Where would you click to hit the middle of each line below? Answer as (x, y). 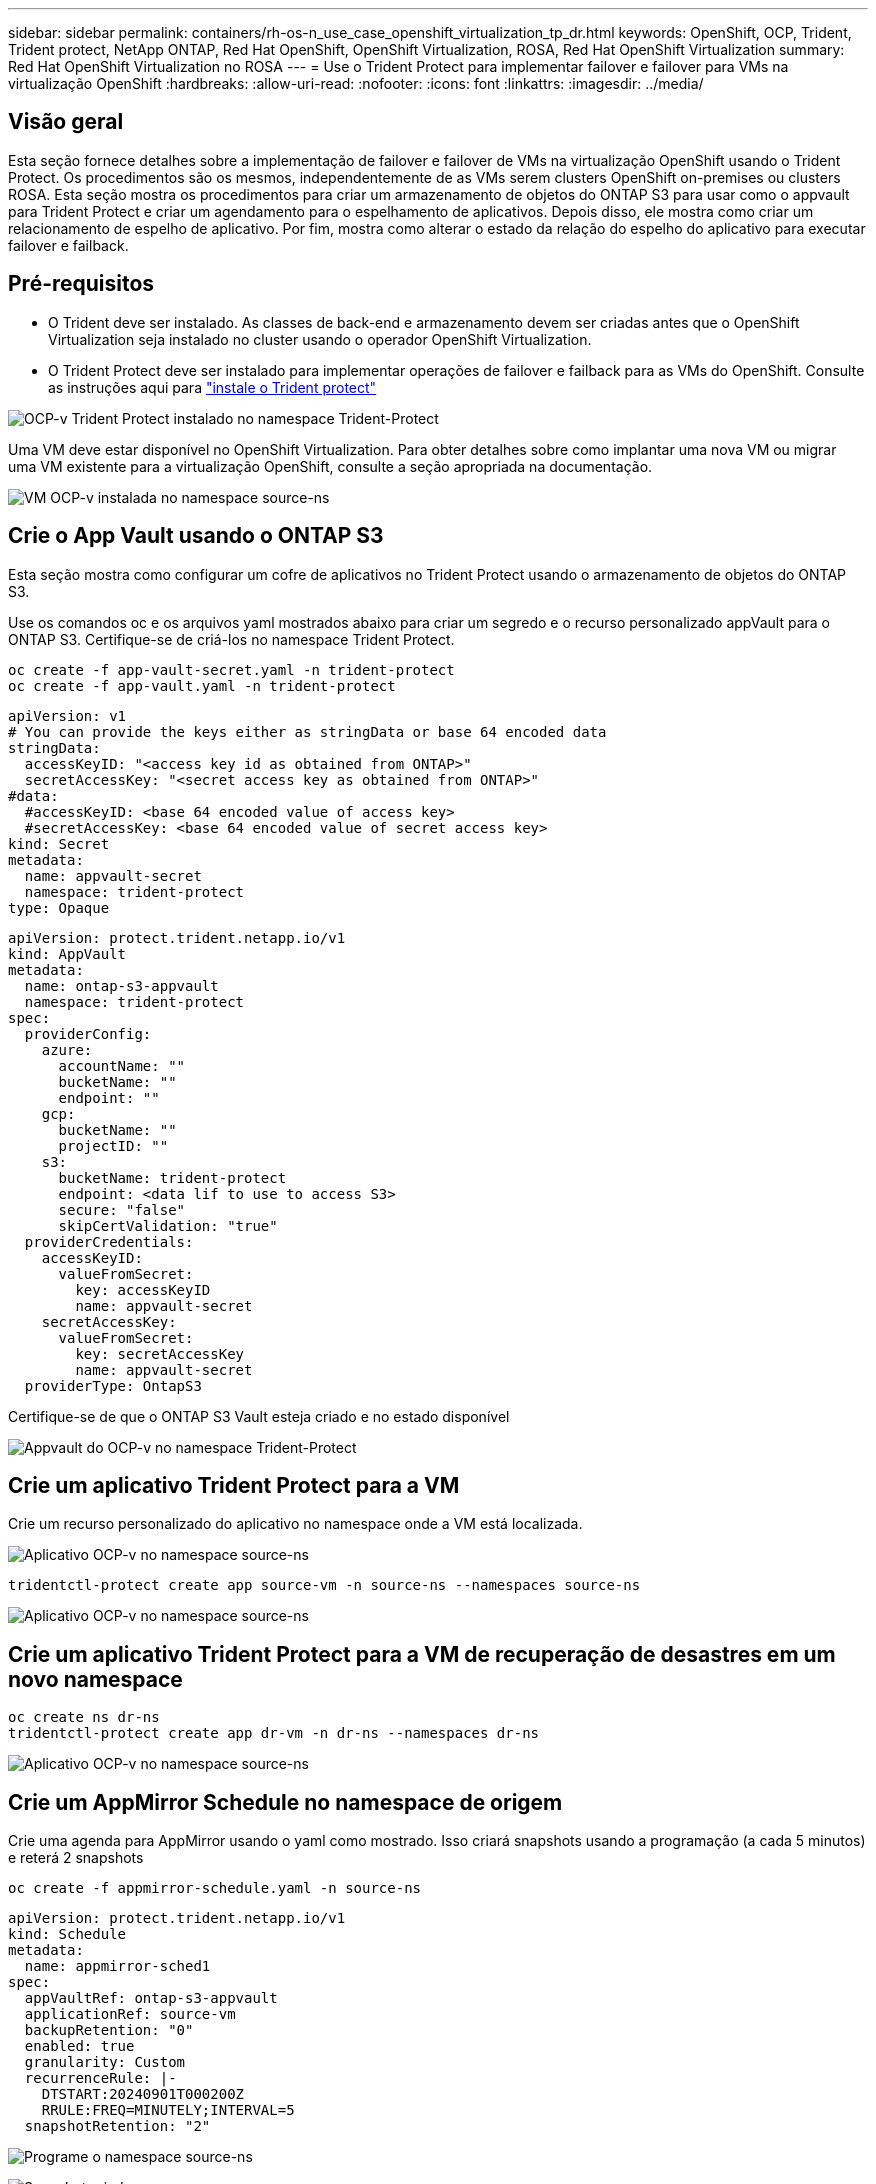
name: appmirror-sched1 (117, 1966)
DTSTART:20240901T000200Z (143, 2094)
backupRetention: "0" (109, 2030)
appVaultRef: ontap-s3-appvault (151, 1998)
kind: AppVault (67, 953)
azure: (67, 1049)
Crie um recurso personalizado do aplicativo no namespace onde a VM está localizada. (295, 1524)
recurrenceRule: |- (100, 2078)
